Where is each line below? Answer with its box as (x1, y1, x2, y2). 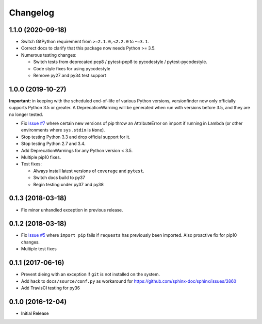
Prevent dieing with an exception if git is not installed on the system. (21, 272, 160, 277)
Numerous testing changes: (21, 52, 77, 58)
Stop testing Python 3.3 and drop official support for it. (21, 134, 131, 140)
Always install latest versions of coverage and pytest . (33, 168, 145, 174)
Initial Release (21, 310, 49, 316)
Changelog (9, 7, 54, 18)
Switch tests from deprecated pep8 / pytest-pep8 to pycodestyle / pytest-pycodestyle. (33, 59, 207, 65)
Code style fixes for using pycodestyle (33, 65, 111, 71)
